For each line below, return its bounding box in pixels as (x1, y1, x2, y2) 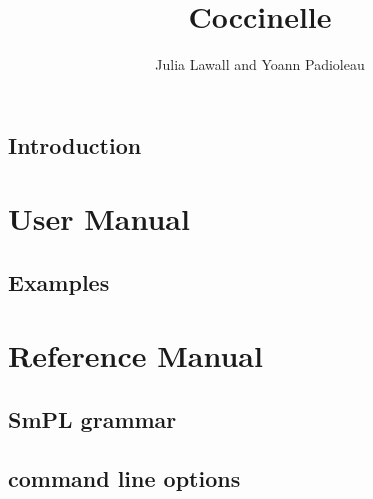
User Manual (8, 198, 190, 239)
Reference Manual (8, 335, 263, 376)
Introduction (8, 129, 142, 160)
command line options (8, 462, 241, 493)
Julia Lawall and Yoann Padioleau (155, 54, 365, 75)
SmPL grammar (8, 404, 177, 435)
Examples (8, 266, 110, 297)
